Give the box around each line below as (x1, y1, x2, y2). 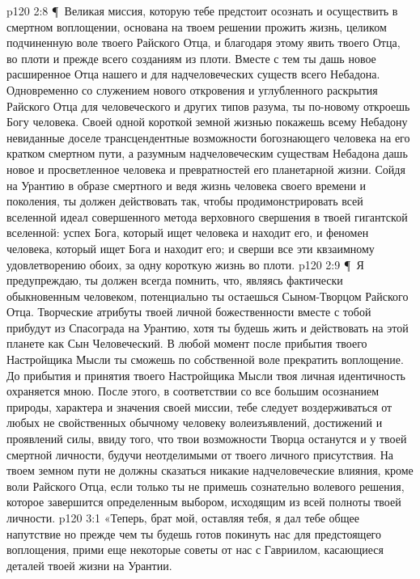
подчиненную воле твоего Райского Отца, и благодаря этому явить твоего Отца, (6, 34, 401, 51)
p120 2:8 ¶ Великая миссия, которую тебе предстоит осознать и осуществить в (6, 2, 398, 19)
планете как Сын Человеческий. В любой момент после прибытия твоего (6, 335, 367, 352)
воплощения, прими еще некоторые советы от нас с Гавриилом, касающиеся (6, 541, 384, 558)
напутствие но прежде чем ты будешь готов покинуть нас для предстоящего (6, 525, 381, 542)
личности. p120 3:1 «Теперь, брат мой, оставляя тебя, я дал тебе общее (6, 509, 359, 526)
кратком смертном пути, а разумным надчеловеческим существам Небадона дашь (6, 145, 408, 162)
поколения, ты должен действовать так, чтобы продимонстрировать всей (6, 192, 363, 209)
